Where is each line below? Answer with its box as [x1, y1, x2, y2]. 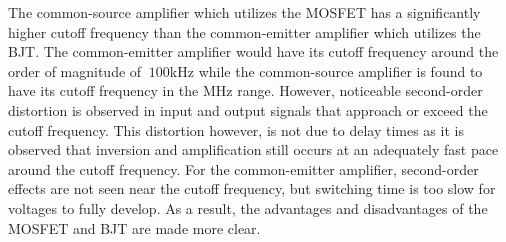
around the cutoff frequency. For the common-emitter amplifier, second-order [8, 158, 479, 179]
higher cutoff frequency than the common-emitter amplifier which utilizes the [8, 21, 481, 42]
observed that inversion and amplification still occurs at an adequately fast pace [8, 139, 499, 160]
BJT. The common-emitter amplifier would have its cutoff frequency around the [8, 41, 499, 62]
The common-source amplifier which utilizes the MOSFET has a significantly [8, 2, 481, 22]
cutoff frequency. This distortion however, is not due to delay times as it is [8, 119, 464, 140]
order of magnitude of [8, 60, 142, 81]
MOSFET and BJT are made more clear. [8, 217, 261, 238]
